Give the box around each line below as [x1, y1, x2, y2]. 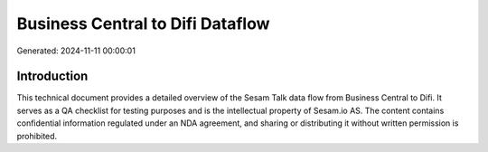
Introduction [16, 69, 89, 84]
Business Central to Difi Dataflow [16, 14, 270, 33]
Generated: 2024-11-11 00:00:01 [16, 45, 136, 56]
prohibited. [16, 130, 58, 141]
